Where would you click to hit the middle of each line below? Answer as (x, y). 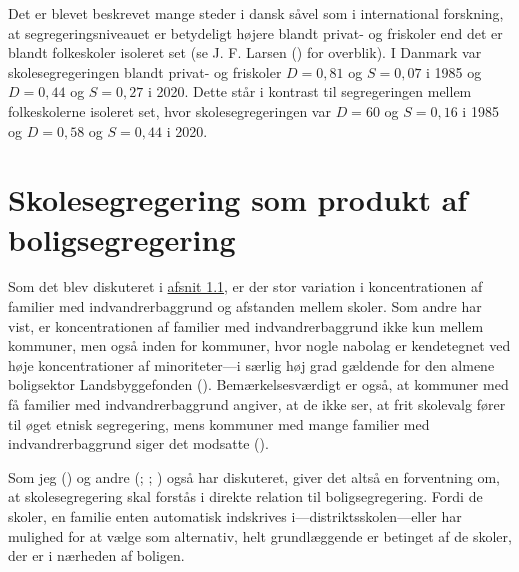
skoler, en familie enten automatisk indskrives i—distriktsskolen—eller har (235, 516)
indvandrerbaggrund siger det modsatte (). (138, 443)
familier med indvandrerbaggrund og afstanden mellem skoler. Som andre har (245, 306)
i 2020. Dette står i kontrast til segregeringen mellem (309, 91)
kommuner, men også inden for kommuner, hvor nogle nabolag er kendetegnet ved (259, 345)
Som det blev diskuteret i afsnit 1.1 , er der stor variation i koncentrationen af (245, 286)
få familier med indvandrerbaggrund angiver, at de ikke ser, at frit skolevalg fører (257, 404)
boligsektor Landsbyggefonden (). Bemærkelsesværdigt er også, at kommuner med (258, 384)
